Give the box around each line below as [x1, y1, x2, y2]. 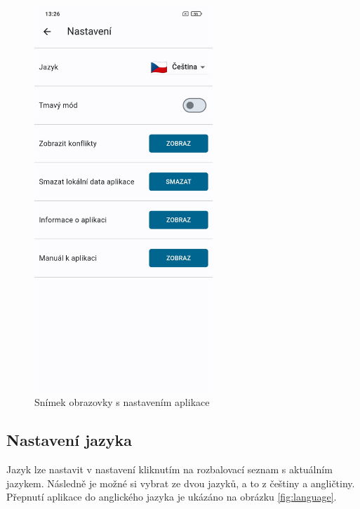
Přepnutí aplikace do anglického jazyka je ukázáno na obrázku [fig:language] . [6, 489, 337, 504]
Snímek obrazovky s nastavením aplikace [34, 395, 210, 409]
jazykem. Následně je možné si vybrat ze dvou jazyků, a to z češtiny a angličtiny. [6, 475, 355, 490]
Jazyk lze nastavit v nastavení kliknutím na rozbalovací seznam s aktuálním [6, 462, 333, 477]
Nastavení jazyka [6, 429, 133, 451]
